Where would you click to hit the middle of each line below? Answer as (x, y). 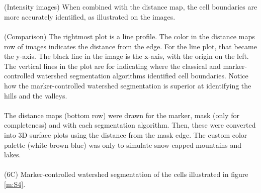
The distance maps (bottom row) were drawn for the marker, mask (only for (122, 115)
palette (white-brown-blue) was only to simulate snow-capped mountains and (123, 144)
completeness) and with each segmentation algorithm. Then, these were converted (130, 125)
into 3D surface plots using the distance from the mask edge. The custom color (126, 134)
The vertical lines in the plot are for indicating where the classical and (112, 66)
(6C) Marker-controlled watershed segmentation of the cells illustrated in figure (126, 174)
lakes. (13, 155)
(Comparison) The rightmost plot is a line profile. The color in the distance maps (129, 36)
